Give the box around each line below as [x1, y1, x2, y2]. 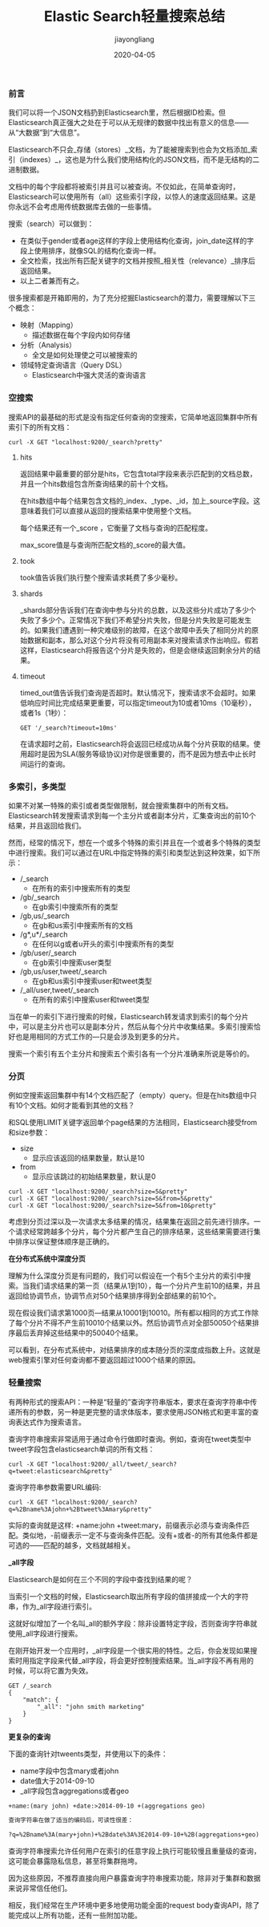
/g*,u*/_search [19, 929, 68, 939]
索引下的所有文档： [8, 422, 72, 431]
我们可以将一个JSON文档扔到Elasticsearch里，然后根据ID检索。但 [8, 107, 226, 117]
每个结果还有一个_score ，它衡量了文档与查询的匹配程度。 [19, 523, 213, 532]
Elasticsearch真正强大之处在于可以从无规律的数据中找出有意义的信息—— [8, 118, 249, 128]
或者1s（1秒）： [19, 707, 69, 718]
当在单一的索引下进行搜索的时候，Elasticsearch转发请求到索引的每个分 [8, 1011, 242, 1021]
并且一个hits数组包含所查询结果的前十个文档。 [19, 479, 173, 488]
